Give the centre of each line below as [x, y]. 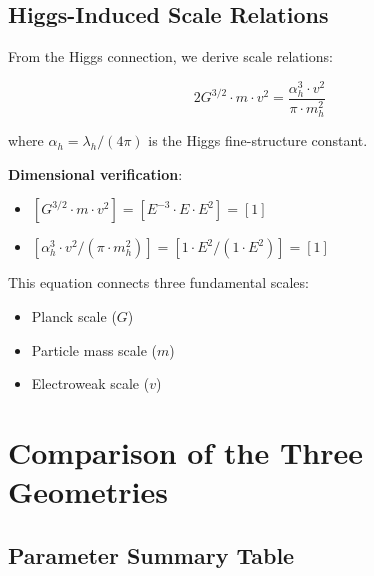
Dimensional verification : [95, 173]
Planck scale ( [74, 315]
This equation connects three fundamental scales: [158, 282]
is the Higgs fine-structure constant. [258, 140]
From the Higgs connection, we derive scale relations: [170, 56]
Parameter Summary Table [151, 554]
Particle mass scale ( [94, 349]
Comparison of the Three [185, 451]
